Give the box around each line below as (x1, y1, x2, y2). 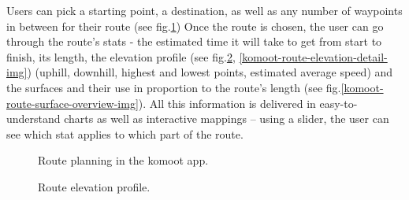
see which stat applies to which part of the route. (6, 125, 244, 142)
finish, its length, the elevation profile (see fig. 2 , (6, 48, 236, 65)
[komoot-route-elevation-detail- (239, 48, 388, 65)
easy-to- (319, 94, 358, 111)
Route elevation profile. (38, 178, 151, 194)
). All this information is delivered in (138, 94, 316, 111)
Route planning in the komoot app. (38, 152, 209, 169)
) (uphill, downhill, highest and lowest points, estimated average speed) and (27, 64, 393, 80)
